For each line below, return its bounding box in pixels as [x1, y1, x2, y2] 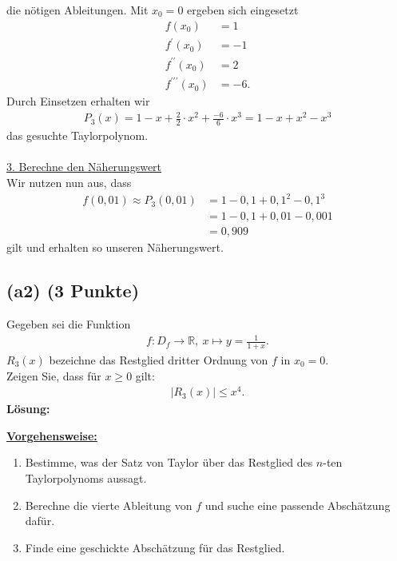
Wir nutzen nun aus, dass [6, 173, 132, 190]
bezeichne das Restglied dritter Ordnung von [49, 351, 268, 368]
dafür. [25, 512, 55, 529]
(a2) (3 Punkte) [6, 278, 140, 303]
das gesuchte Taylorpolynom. [6, 127, 149, 144]
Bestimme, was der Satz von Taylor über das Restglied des [25, 454, 313, 471]
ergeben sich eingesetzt [187, 2, 299, 18]
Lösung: [6, 400, 50, 417]
